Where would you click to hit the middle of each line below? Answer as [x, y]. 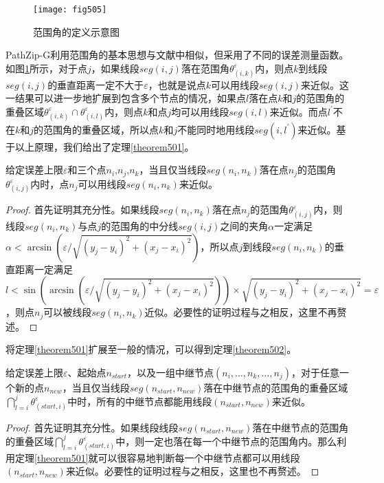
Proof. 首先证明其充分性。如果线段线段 [92, 427]
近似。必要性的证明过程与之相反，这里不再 [241, 312]
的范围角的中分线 [140, 226]
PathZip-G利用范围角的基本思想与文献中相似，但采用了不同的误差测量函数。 [177, 55]
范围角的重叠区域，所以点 [101, 129]
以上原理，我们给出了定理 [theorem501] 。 [104, 146]
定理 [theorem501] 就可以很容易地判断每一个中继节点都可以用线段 [157, 457]
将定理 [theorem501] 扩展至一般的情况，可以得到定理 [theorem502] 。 [151, 349]
